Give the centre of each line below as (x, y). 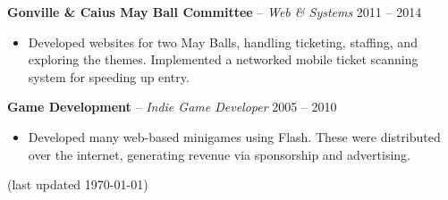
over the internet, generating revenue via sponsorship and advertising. (219, 154)
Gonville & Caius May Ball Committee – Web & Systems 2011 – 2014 (215, 12)
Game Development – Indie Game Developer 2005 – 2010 (172, 107)
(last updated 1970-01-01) (78, 184)
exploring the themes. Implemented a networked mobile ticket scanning (223, 59)
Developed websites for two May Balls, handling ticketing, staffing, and (223, 42)
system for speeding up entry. (109, 76)
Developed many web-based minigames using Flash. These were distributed (234, 136)
